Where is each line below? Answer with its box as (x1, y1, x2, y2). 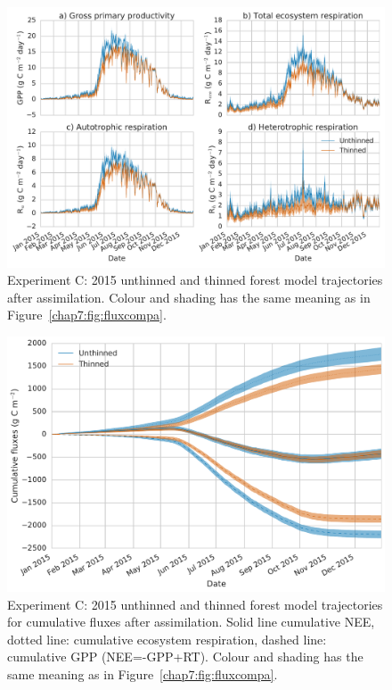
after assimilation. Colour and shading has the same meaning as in (7, 287, 371, 306)
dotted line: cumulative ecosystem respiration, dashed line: (7, 629, 327, 648)
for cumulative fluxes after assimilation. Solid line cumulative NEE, (7, 612, 375, 631)
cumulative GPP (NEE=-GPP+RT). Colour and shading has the (7, 647, 363, 666)
